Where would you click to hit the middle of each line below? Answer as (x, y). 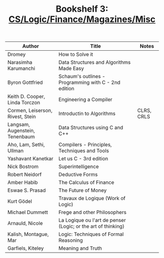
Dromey (17, 55)
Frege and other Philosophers (92, 212)
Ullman (16, 151)
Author (31, 46)
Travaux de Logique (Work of (92, 198)
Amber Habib (23, 182)
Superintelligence (79, 167)
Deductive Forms (78, 175)
